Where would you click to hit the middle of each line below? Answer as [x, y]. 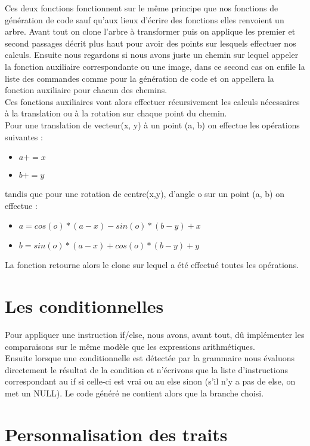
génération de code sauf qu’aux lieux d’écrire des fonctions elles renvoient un [145, 19]
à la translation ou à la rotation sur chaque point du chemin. [116, 113]
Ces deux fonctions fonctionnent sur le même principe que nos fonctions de [142, 8]
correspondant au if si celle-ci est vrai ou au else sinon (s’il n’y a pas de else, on [150, 381]
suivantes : [24, 136]
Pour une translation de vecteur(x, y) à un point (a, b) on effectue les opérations [152, 124]
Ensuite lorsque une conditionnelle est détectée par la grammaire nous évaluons [150, 358]
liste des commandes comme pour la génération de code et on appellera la [139, 78]
